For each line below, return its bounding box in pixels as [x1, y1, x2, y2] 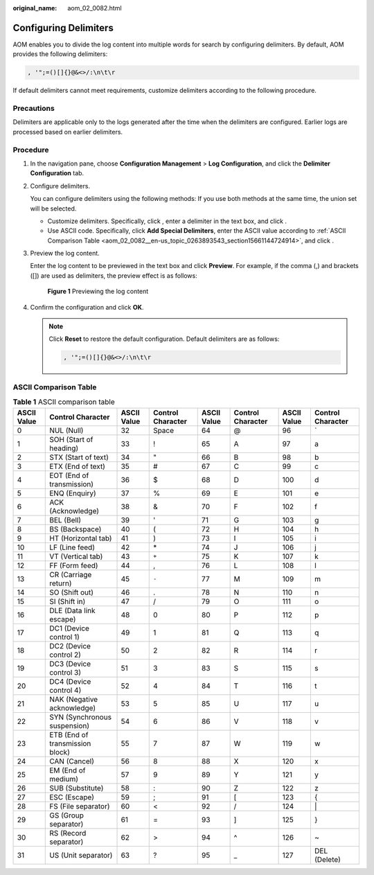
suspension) [49, 721, 90, 730]
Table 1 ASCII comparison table [12, 397, 116, 407]
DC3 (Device [49, 659, 91, 669]
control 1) [49, 632, 80, 642]
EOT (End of [49, 470, 89, 480]
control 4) [49, 685, 82, 695]
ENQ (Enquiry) [49, 488, 96, 498]
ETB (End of [49, 730, 89, 739]
